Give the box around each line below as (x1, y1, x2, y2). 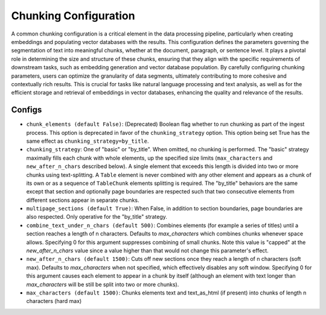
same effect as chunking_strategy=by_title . (26, 137, 149, 145)
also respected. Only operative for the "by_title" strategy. (26, 213, 167, 220)
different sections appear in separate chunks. (26, 196, 139, 204)
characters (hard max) (26, 298, 82, 305)
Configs (11, 105, 42, 115)
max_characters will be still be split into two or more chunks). (26, 281, 179, 288)
